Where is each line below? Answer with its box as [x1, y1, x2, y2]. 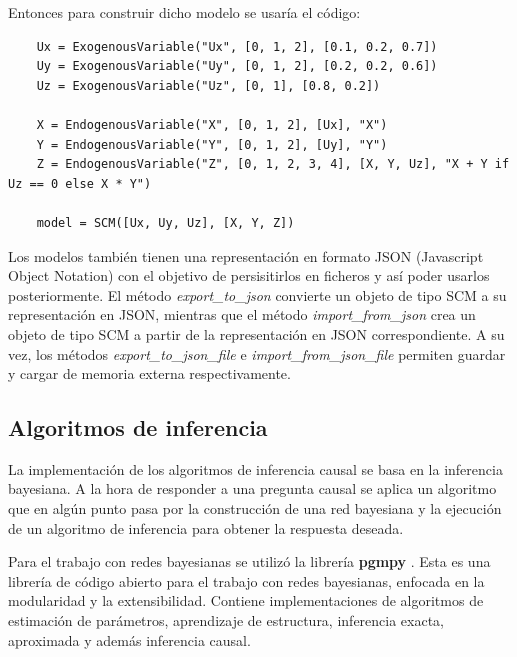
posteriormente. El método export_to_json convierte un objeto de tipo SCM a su [8, 284, 507, 305]
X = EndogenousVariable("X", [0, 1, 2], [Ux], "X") [36, 117, 388, 132]
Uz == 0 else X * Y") [8, 176, 152, 191]
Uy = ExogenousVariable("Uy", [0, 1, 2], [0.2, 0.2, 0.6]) [36, 59, 438, 74]
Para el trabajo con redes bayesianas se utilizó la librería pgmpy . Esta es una [8, 551, 491, 572]
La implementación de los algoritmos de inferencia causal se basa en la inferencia [8, 458, 503, 479]
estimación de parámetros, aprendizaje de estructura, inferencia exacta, [8, 610, 445, 631]
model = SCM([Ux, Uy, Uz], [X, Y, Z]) [36, 215, 295, 230]
